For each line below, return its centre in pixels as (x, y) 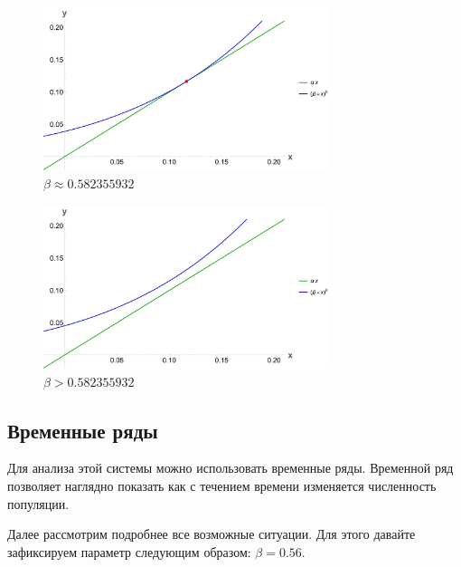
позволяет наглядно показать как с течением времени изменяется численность (222, 486)
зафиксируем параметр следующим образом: (129, 551)
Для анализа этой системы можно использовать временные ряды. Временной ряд (230, 468)
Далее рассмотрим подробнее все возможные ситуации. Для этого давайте (212, 534)
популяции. (38, 503)
